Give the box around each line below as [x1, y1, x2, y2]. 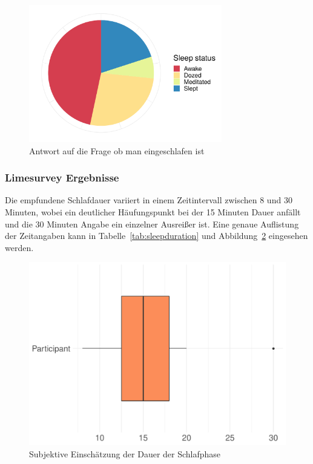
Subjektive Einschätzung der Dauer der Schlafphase [29, 447, 221, 460]
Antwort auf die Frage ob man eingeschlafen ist [29, 144, 205, 157]
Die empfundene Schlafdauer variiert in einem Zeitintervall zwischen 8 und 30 [5, 194, 292, 206]
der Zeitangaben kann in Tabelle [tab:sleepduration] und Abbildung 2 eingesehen [5, 229, 308, 242]
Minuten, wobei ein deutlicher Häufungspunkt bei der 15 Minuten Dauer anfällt [5, 206, 301, 218]
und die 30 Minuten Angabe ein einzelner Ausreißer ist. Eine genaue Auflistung [5, 217, 299, 230]
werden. [5, 241, 34, 253]
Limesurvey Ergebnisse [5, 170, 119, 185]
